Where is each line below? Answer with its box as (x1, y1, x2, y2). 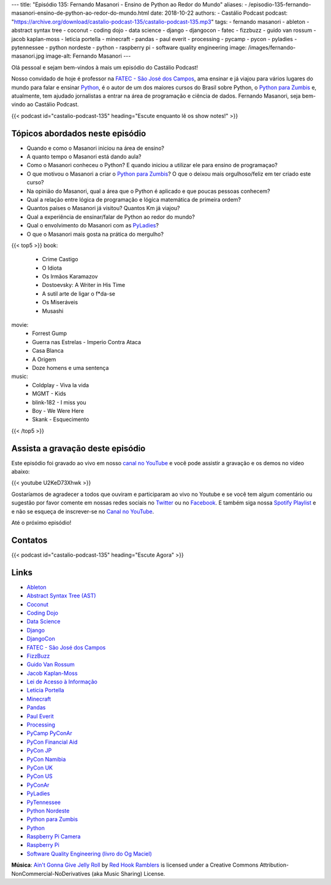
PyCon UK (26, 764, 53, 771)
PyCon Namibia (26, 755, 66, 763)
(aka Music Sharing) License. (91, 870, 165, 877)
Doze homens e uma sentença (32, 364, 109, 371)
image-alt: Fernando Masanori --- (45, 52, 131, 60)
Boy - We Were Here (32, 407, 84, 414)
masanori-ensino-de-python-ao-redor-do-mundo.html (11, 9, 150, 17)
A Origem (32, 355, 56, 363)
